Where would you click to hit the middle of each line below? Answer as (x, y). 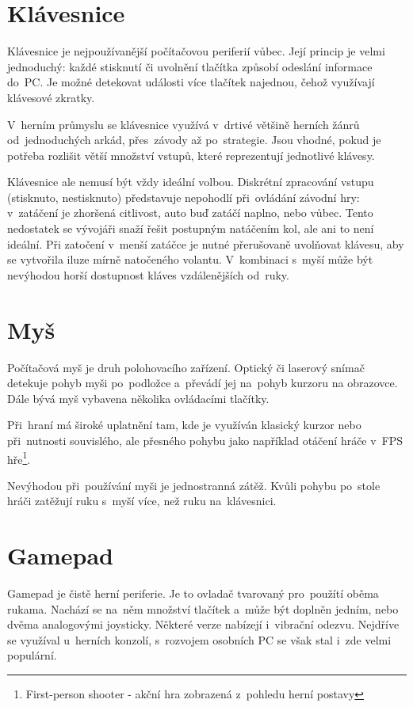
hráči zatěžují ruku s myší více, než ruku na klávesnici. (142, 501)
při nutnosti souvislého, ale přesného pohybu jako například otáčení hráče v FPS (205, 440)
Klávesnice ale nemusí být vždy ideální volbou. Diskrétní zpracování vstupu (191, 182)
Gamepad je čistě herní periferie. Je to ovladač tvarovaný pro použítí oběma (193, 593)
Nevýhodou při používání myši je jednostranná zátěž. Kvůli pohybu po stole (194, 485)
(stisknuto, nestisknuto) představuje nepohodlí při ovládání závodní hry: (184, 197)
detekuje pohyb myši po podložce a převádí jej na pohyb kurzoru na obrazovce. (203, 383)
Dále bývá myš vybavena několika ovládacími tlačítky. (138, 398)
